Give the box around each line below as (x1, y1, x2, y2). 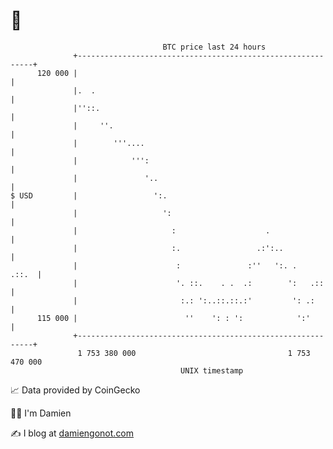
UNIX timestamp (180, 365, 244, 376)
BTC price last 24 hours (162, 42, 267, 52)
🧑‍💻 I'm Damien (10, 407, 72, 419)
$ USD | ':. (10, 190, 168, 201)
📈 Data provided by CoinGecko (10, 384, 141, 396)
